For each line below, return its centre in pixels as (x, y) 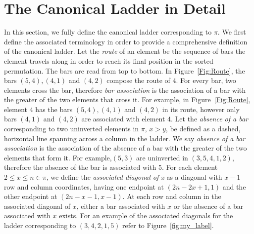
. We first (232, 32)
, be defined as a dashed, (203, 129)
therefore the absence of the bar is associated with (80, 167)
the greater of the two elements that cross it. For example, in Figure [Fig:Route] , (127, 99)
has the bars (54, 109)
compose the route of (138, 80)
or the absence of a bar (208, 206)
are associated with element (123, 119)
